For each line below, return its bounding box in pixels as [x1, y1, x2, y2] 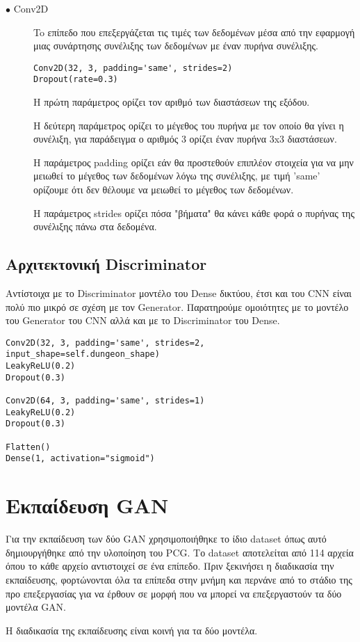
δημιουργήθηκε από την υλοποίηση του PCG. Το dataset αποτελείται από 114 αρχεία [6, 545, 354, 559]
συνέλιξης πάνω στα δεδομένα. [33, 219, 157, 234]
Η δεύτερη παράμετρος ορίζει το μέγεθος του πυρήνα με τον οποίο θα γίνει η [33, 118, 344, 132]
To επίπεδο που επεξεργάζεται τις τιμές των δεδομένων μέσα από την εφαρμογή [33, 24, 355, 39]
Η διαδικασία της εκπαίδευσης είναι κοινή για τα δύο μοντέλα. [6, 623, 258, 637]
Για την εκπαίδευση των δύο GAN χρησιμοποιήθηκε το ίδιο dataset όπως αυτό [6, 531, 327, 546]
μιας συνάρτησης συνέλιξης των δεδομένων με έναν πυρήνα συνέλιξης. [33, 38, 318, 53]
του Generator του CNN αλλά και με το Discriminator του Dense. [6, 313, 280, 328]
